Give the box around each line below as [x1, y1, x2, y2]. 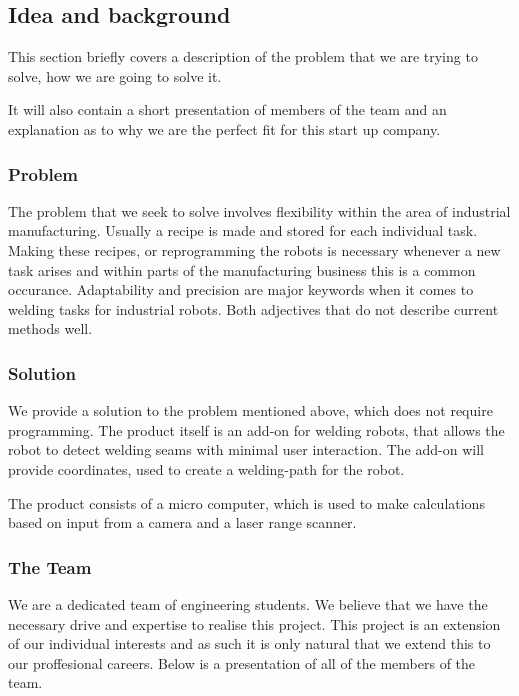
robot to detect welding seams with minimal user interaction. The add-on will [8, 439, 484, 460]
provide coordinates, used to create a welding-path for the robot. [8, 458, 405, 479]
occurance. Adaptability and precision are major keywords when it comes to [8, 279, 474, 300]
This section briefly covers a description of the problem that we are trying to [8, 46, 478, 67]
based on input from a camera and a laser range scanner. [8, 512, 357, 533]
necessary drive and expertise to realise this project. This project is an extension [8, 613, 501, 634]
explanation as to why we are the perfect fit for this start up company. [8, 118, 441, 139]
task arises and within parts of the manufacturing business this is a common [8, 259, 476, 280]
